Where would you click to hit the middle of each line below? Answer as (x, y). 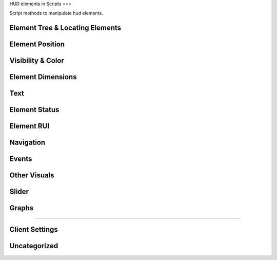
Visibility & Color (37, 61)
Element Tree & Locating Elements (65, 28)
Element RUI (29, 126)
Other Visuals (32, 175)
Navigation (27, 143)
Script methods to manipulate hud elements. (56, 13)
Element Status (34, 110)
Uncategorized (34, 246)
